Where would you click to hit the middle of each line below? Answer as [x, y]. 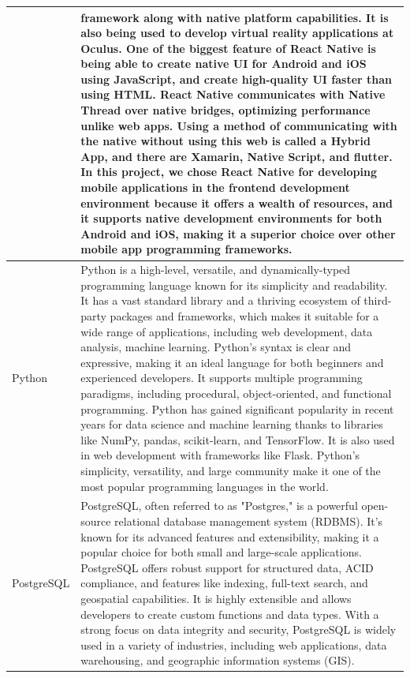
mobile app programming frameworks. [186, 249]
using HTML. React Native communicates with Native [233, 94]
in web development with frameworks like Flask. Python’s [220, 455]
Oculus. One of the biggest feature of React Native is [228, 48]
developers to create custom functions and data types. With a [230, 614]
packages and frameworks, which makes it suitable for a [244, 316]
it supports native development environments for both [231, 218]
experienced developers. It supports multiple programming [222, 378]
